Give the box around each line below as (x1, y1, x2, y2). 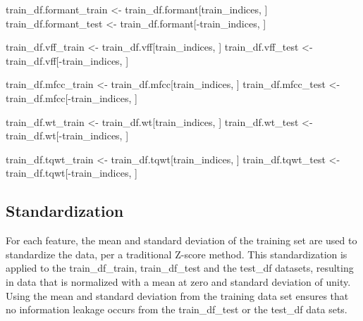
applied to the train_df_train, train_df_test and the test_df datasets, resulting (6, 260, 354, 275)
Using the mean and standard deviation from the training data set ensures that (6, 288, 349, 303)
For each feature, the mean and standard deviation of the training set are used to (6, 233, 357, 248)
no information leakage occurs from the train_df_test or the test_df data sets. (6, 302, 347, 317)
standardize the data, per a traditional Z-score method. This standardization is (6, 246, 347, 261)
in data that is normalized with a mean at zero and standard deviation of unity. (6, 274, 351, 289)
